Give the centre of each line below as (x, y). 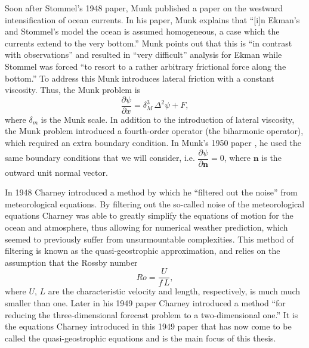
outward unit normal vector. (56, 172)
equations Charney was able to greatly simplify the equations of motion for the (149, 215)
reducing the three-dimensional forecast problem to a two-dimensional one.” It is (152, 314)
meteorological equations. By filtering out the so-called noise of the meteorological (155, 203)
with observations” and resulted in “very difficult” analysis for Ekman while (143, 55)
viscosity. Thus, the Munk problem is (73, 90)
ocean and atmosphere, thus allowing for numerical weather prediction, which (146, 227)
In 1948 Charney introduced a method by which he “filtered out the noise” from (151, 192)
